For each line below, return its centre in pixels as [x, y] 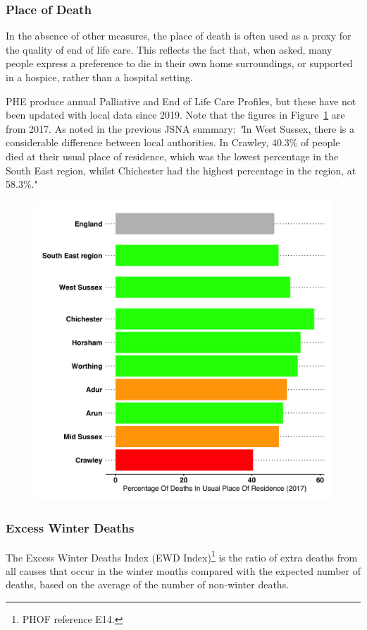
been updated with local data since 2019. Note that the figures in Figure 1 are [175, 115]
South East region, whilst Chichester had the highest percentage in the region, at [181, 170]
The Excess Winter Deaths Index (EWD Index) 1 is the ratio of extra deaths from [182, 556]
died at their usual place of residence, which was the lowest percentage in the [172, 156]
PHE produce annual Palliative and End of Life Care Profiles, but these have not [181, 101]
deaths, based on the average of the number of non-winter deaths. [148, 584]
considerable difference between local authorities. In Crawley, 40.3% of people [173, 142]
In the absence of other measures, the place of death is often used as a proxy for [179, 36]
